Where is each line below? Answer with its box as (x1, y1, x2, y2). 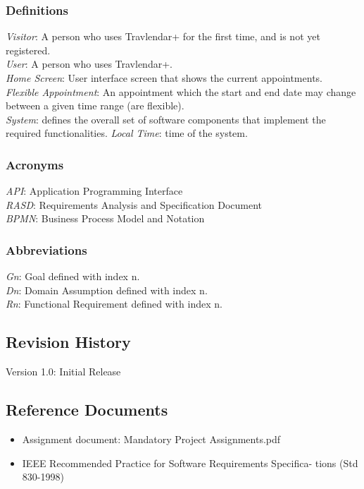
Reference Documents (6, 399, 168, 421)
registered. (6, 42, 51, 57)
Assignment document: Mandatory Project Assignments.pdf (22, 431, 281, 446)
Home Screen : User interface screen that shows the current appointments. (6, 71, 322, 85)
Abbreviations (6, 241, 87, 258)
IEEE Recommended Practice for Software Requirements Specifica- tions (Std (22, 455, 358, 470)
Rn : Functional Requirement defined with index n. (6, 296, 222, 311)
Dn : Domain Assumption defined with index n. (6, 282, 208, 297)
